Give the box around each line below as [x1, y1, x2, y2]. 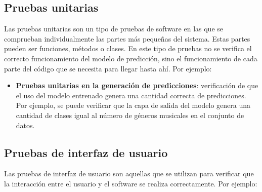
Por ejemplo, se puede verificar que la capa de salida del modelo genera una [16, 100, 251, 110]
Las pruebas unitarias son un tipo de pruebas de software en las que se [4, 23, 224, 34]
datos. [16, 120, 35, 130]
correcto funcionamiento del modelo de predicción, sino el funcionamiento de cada [4, 53, 257, 63]
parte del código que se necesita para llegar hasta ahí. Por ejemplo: [4, 63, 212, 73]
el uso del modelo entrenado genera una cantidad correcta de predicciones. [16, 90, 246, 100]
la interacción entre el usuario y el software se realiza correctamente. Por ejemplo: [4, 178, 257, 188]
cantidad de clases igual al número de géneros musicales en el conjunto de [16, 109, 244, 120]
